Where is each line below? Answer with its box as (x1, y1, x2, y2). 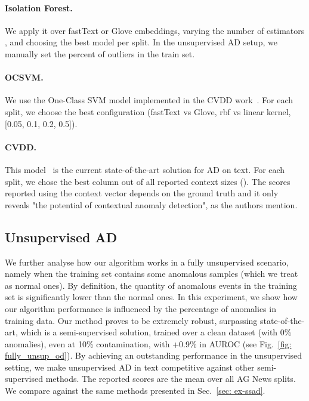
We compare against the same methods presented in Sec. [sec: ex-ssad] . (5, 384, 265, 397)
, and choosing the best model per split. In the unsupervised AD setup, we (5, 36, 277, 48)
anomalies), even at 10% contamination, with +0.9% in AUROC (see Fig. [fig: (5, 337, 292, 350)
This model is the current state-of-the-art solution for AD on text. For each (5, 163, 285, 175)
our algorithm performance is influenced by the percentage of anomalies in (5, 302, 276, 314)
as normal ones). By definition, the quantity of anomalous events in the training (5, 279, 297, 291)
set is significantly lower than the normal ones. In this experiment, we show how (5, 291, 298, 303)
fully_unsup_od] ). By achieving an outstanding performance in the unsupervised (5, 349, 302, 362)
